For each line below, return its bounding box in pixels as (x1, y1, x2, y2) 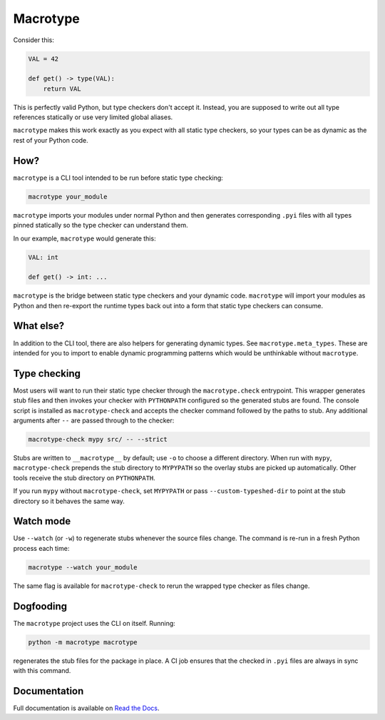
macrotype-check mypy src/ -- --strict (28, 435, 168, 444)
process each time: (13, 544, 70, 552)
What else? (13, 320, 64, 332)
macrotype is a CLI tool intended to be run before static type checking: (13, 173, 224, 182)
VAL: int (28, 253, 59, 261)
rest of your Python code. (13, 136, 88, 144)
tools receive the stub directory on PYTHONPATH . (13, 473, 156, 482)
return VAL (43, 84, 81, 93)
